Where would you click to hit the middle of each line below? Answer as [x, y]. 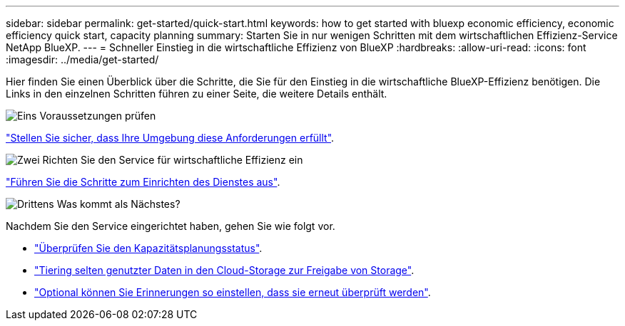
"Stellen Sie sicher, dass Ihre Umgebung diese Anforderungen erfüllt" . [170, 138]
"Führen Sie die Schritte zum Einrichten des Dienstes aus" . [143, 182]
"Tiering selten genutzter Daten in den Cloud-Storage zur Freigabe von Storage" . [224, 270]
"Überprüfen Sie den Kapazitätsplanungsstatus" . [148, 248]
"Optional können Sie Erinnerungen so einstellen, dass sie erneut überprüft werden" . [233, 292]
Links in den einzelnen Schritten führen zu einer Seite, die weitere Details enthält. [197, 94]
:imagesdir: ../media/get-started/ [82, 59]
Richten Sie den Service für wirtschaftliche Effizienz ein [173, 160]
